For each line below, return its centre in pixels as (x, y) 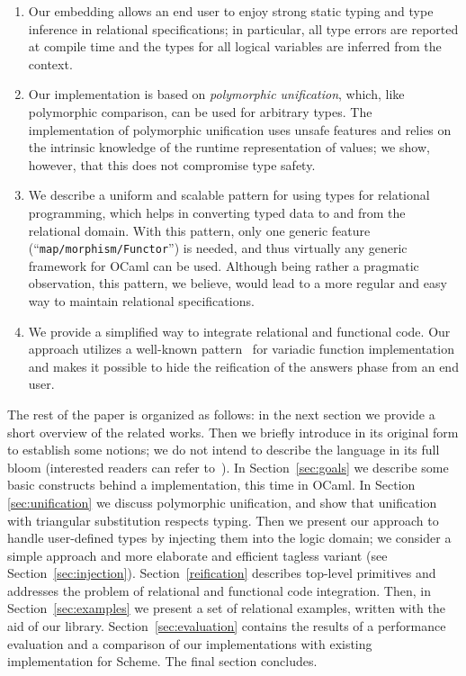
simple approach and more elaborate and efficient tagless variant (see (197, 555)
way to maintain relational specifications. (141, 300)
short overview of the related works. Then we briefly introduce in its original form (233, 432)
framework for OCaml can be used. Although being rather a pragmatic (224, 265)
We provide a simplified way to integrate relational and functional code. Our (239, 331)
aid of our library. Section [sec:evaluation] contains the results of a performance (227, 626)
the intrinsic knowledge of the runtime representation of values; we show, (229, 147)
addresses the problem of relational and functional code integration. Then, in (219, 590)
